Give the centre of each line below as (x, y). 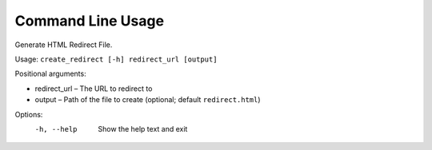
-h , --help (56, 129)
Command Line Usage (89, 21)
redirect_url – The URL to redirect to (94, 89)
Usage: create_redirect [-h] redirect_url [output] (116, 59)
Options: (29, 114)
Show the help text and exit (143, 128)
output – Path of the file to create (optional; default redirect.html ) (148, 100)
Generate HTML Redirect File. (64, 45)
